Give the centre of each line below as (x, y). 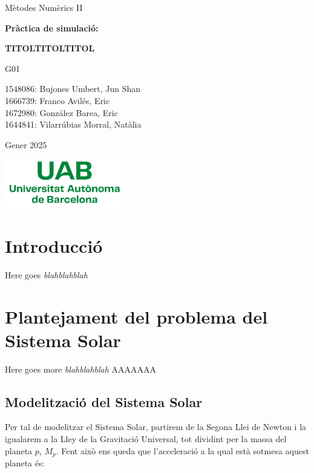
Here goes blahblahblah (46, 274)
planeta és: (25, 463)
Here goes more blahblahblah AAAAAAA (81, 369)
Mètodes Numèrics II (44, 7)
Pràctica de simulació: (52, 28)
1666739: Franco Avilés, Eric (57, 100)
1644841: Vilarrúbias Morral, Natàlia (73, 124)
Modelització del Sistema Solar (104, 401)
